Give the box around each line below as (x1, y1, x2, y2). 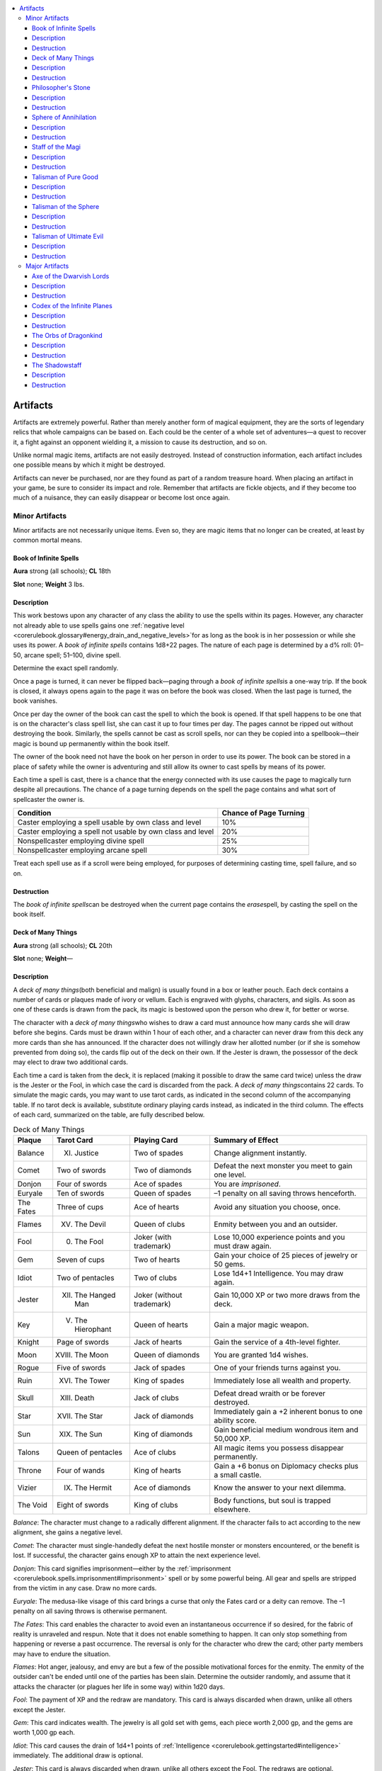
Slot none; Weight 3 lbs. (13, 579, 85, 588)
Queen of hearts (134, 1320, 189, 1330)
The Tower (74, 1376, 110, 1386)
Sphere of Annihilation (32, 113, 97, 122)
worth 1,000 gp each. (13, 1728, 76, 1737)
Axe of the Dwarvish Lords (32, 271, 110, 280)
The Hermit (74, 1483, 112, 1493)
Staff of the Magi (32, 142, 81, 152)
